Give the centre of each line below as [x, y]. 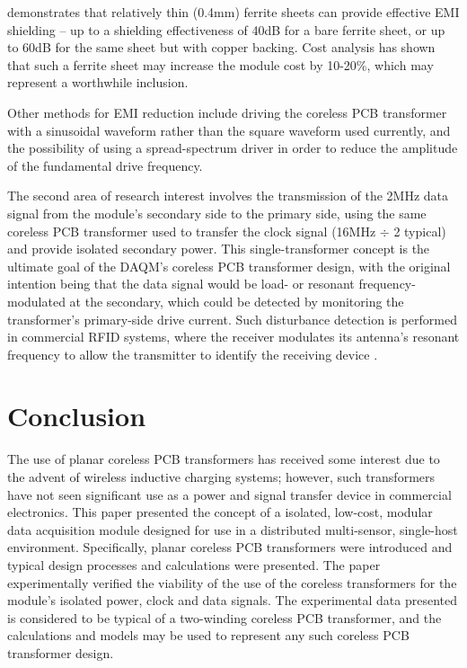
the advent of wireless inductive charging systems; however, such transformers [221, 477]
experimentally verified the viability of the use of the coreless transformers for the [232, 582]
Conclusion [77, 416]
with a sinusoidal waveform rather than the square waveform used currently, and [229, 130]
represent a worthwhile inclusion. [98, 82]
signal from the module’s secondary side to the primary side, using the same [217, 213]
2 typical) [420, 231]
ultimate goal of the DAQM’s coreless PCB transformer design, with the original [229, 266]
